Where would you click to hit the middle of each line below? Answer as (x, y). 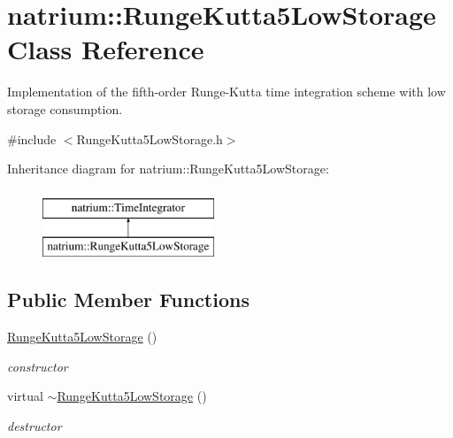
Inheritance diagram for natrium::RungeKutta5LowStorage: (168, 169)
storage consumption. (65, 108)
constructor (38, 366)
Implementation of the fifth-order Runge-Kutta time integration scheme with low (226, 92)
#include (32, 138)
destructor (35, 425)
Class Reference (106, 49)
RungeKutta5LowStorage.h (150, 138)
